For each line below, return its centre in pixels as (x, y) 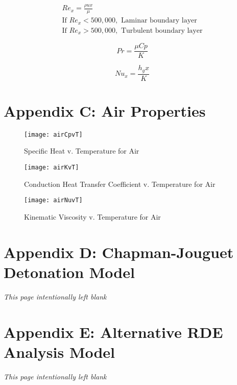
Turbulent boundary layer (162, 30)
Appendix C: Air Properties (105, 110)
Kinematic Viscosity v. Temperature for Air (92, 216)
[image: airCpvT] (53, 134)
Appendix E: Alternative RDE (113, 331)
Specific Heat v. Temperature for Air (82, 151)
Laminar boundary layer (159, 21)
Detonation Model (69, 272)
